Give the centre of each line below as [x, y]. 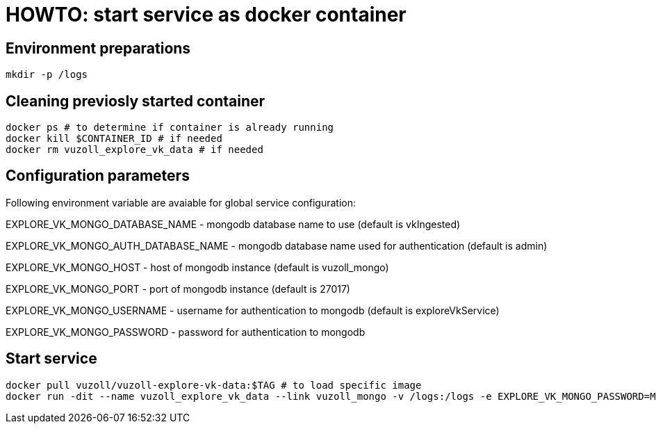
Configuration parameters [98, 176]
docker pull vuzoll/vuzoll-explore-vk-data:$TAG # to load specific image [214, 385]
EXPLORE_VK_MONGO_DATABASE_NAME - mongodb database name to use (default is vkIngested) [233, 224]
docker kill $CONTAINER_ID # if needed [114, 139]
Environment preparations [98, 48]
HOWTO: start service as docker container [206, 15]
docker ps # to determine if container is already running [170, 128]
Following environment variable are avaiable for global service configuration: [181, 202]
